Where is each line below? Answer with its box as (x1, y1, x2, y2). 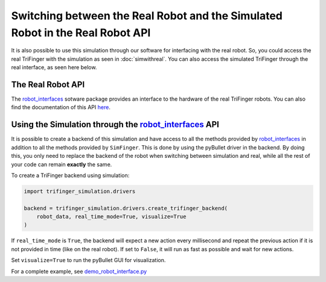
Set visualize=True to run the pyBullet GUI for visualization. (11, 257, 166, 264)
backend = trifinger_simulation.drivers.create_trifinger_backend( (24, 205, 228, 211)
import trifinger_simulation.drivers (24, 187, 136, 195)
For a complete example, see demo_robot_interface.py (11, 268, 147, 275)
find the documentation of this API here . (11, 104, 111, 111)
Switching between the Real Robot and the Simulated (11, 9, 283, 22)
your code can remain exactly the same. (11, 160, 112, 168)
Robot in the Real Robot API (11, 26, 151, 39)
